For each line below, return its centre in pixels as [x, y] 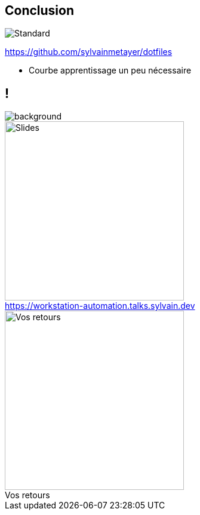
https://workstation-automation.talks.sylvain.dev [100, 306]
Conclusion [40, 10]
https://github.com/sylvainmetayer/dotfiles [89, 52]
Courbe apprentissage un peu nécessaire [110, 70]
